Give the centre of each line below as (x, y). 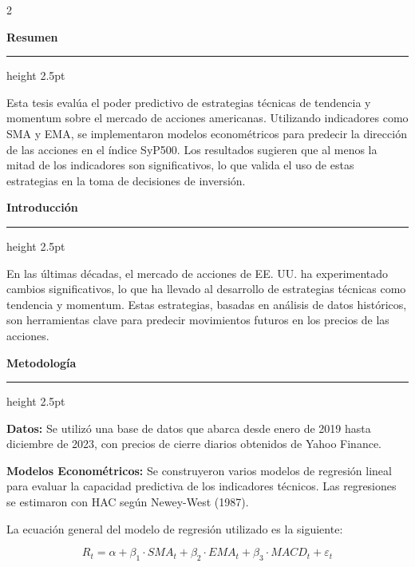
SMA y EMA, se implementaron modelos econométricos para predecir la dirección (207, 133)
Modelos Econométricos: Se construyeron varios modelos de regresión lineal (199, 470)
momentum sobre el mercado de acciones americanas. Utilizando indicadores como (207, 118)
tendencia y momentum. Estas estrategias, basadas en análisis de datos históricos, (207, 304)
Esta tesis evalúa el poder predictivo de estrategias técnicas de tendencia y (189, 102)
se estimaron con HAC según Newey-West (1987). (128, 502)
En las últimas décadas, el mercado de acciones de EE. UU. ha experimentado (198, 273)
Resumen (32, 36)
